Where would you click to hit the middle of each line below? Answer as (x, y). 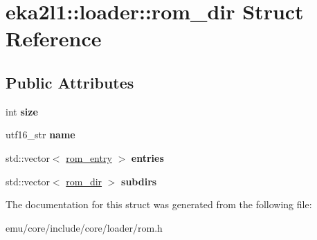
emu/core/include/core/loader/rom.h (84, 227)
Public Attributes (70, 82)
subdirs (139, 181)
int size (22, 111)
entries (147, 157)
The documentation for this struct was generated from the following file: (159, 204)
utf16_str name (40, 135)
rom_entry (89, 157)
